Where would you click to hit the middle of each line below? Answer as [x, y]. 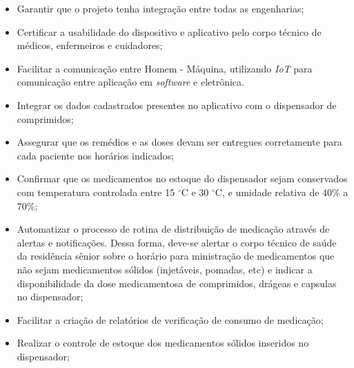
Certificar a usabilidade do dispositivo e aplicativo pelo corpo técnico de [169, 31]
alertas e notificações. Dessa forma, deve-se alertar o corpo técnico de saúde [177, 242]
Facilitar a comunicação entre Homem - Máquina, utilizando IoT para [165, 68]
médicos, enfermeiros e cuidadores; [90, 45]
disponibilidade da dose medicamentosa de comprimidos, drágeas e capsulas [177, 283]
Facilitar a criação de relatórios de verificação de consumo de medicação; [170, 319]
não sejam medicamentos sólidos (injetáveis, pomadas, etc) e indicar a [165, 269]
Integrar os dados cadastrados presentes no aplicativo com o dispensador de [177, 105]
